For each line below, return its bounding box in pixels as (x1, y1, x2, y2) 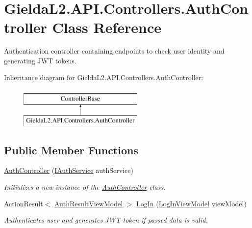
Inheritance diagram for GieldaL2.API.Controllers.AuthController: (4, 72, 203, 82)
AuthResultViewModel (54, 198, 123, 208)
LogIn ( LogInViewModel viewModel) (136, 198, 247, 208)
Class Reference (52, 17, 161, 37)
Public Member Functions (4, 142, 138, 157)
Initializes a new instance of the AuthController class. (4, 182, 166, 192)
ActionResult (4, 198, 43, 208)
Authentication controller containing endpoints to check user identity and (4, 46, 225, 56)
